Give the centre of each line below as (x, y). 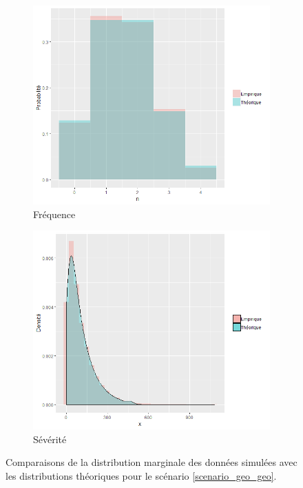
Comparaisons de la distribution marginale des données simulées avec (151, 462)
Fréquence (54, 214)
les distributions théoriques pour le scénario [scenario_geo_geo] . (141, 475)
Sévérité (50, 439)
